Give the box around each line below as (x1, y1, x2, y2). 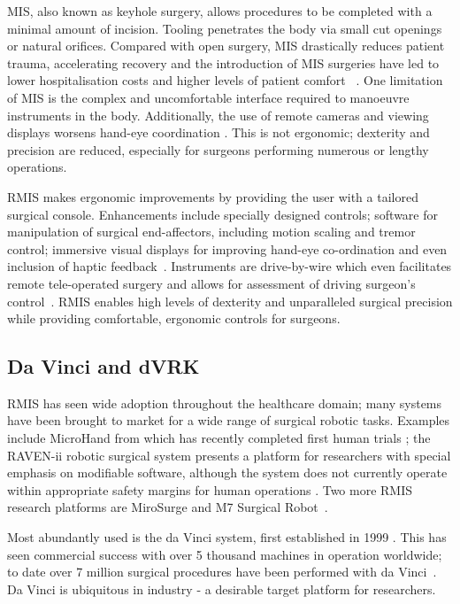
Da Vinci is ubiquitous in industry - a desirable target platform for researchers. (7, 579, 436, 598)
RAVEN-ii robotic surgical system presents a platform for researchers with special (7, 445, 451, 464)
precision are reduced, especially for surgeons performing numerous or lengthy (7, 140, 429, 159)
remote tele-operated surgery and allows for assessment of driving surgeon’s (7, 274, 416, 292)
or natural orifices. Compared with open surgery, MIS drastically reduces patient (7, 36, 445, 55)
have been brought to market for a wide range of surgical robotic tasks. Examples (7, 411, 450, 430)
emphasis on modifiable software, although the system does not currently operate (7, 463, 448, 482)
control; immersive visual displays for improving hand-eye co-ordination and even (7, 239, 448, 258)
